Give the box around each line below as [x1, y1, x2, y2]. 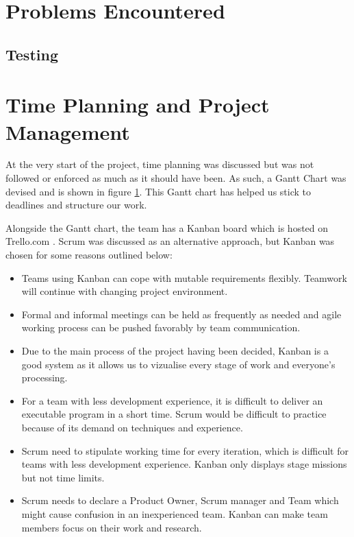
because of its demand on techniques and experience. [21, 420, 243, 434]
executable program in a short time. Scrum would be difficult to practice [21, 407, 327, 421]
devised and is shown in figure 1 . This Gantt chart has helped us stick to [5, 184, 311, 198]
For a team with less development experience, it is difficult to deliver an [21, 393, 323, 407]
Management [5, 117, 130, 145]
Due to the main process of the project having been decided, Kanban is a [21, 344, 329, 357]
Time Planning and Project [5, 91, 270, 119]
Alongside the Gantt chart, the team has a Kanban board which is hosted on [5, 220, 329, 235]
